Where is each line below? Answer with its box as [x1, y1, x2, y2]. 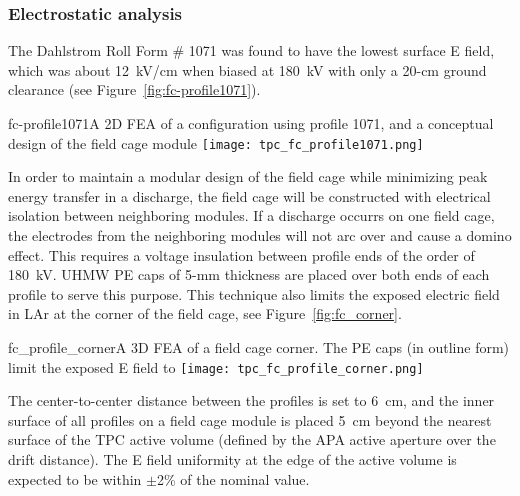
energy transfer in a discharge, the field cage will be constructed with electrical [8, 185, 491, 206]
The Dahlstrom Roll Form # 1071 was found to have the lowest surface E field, [8, 40, 495, 61]
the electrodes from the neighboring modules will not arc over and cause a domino [8, 225, 512, 246]
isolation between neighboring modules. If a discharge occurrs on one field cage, [8, 205, 495, 226]
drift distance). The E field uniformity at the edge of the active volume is [8, 449, 457, 470]
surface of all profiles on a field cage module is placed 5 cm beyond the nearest [8, 409, 492, 430]
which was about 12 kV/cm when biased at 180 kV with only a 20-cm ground [8, 59, 487, 80]
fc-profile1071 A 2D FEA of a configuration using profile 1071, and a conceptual [8, 113, 494, 133]
